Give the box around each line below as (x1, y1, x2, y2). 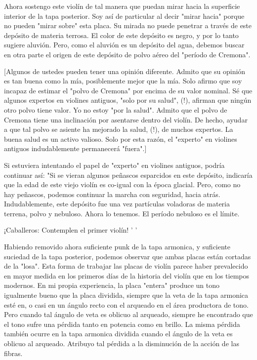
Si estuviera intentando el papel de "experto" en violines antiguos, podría (4, 160, 225, 170)
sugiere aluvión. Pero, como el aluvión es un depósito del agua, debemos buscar (4, 40, 245, 50)
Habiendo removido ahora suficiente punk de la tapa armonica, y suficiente (4, 241, 231, 252)
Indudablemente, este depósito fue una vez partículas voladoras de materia (4, 199, 230, 209)
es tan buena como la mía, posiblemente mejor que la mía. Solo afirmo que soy (4, 76, 242, 86)
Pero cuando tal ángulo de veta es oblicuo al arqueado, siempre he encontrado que (4, 309, 253, 320)
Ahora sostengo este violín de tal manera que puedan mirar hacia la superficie (4, 1, 240, 11)
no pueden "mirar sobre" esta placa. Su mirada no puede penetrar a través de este (4, 20, 252, 31)
